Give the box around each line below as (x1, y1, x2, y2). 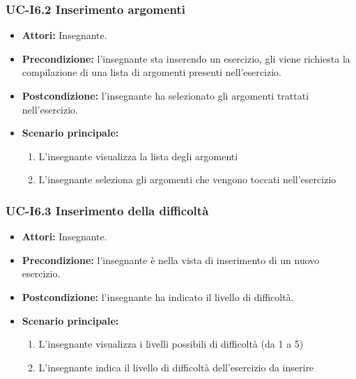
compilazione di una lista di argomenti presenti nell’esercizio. (22, 65, 281, 79)
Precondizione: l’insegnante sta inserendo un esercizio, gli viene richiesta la (22, 51, 350, 65)
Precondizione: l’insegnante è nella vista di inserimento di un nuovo (22, 252, 320, 267)
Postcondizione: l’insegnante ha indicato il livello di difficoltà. (22, 289, 294, 304)
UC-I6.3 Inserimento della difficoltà (6, 201, 209, 219)
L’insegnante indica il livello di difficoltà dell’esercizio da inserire (38, 359, 314, 374)
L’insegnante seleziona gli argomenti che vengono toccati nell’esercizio (38, 172, 336, 187)
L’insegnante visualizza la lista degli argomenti (38, 148, 238, 163)
